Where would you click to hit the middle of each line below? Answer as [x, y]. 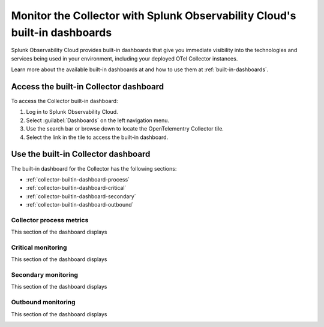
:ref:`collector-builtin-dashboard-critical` [76, 188]
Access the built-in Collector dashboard [88, 87]
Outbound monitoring [43, 302]
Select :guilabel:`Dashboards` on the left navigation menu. [98, 120]
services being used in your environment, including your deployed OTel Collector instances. [124, 58]
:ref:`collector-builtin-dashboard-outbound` [80, 205]
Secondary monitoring [44, 275]
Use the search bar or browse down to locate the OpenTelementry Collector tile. [125, 129]
